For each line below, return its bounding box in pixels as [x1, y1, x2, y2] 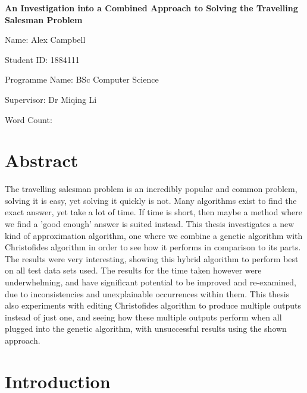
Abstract [5, 148, 79, 172]
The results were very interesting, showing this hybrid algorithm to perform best [5, 252, 299, 265]
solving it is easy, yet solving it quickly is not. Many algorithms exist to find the [5, 194, 297, 206]
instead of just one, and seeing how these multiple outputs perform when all [5, 310, 282, 323]
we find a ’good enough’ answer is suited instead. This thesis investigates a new [5, 218, 295, 230]
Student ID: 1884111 [5, 53, 80, 65]
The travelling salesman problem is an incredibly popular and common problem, [5, 183, 297, 195]
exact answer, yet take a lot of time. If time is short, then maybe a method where [5, 206, 302, 218]
